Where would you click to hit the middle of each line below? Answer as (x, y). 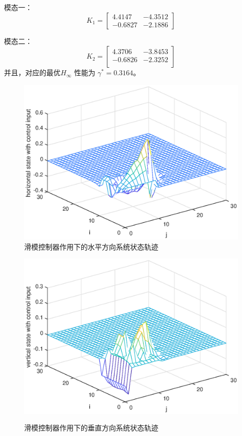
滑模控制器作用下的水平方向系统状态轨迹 (91, 246)
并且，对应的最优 (32, 72)
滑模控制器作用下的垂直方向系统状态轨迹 (91, 428)
